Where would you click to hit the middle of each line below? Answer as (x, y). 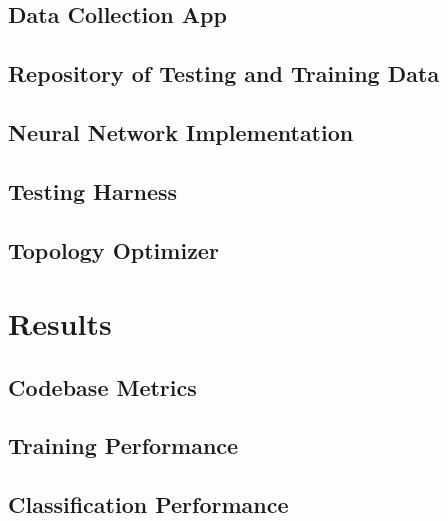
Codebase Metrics (102, 386)
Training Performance (123, 445)
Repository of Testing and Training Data (224, 73)
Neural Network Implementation (181, 131)
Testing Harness (93, 190)
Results (60, 323)
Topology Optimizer (113, 249)
